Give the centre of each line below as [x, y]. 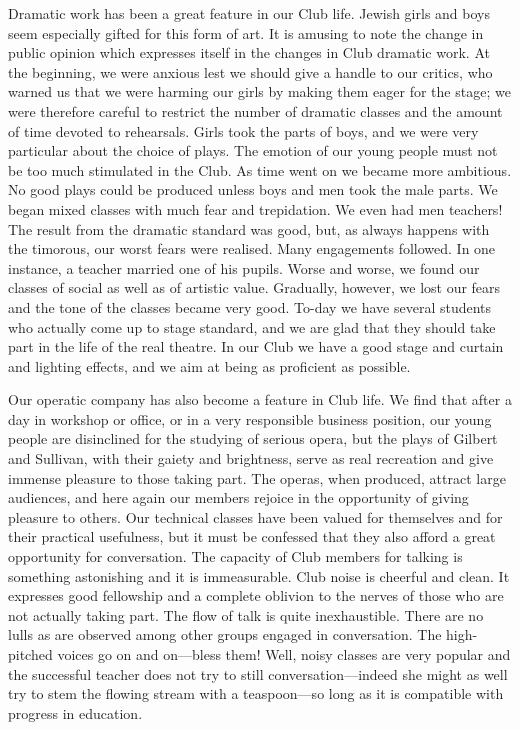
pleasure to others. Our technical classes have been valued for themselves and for [255, 516]
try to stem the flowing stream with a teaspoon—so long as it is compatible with [256, 693]
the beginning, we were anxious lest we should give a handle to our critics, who [250, 71]
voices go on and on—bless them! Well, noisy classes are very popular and [284, 654]
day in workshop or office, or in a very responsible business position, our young [250, 418]
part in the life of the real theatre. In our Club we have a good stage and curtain [256, 346]
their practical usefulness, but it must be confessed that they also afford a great [252, 536]
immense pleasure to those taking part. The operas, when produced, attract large [257, 477]
